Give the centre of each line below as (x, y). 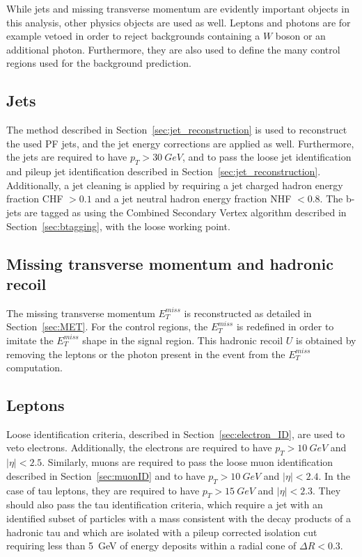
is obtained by (326, 340)
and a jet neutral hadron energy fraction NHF (193, 199)
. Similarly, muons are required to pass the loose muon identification (188, 462)
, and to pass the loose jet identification (267, 157)
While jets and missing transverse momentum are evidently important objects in (178, 8)
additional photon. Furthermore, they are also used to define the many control (173, 49)
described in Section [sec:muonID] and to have (106, 475)
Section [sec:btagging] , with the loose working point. (118, 226)
